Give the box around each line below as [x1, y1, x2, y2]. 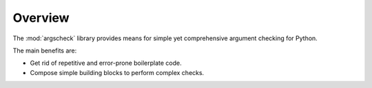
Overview [12, 10, 70, 25]
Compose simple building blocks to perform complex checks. [30, 68, 205, 76]
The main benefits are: [12, 46, 77, 55]
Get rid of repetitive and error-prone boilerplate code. [30, 59, 182, 68]
